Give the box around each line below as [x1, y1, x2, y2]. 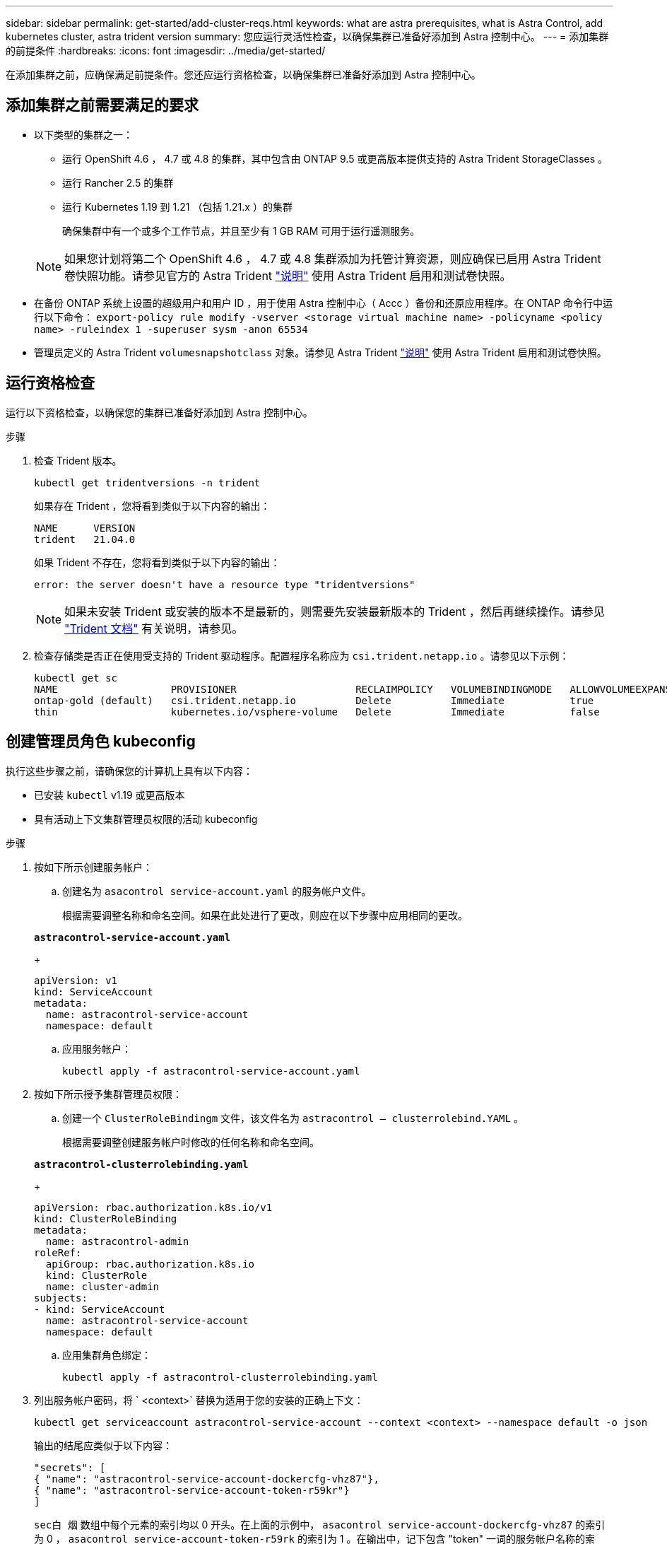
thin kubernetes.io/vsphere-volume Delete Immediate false [34, 706, 600, 718]
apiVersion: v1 [34, 974, 118, 986]
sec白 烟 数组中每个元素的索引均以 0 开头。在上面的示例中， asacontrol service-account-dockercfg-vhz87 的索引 [34, 1518, 606, 1531]
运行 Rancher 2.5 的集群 [62, 176, 174, 189]
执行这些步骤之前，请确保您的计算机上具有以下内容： [6, 764, 253, 777]
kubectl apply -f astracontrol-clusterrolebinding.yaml [62, 1371, 378, 1383]
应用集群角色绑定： [62, 1348, 151, 1361]
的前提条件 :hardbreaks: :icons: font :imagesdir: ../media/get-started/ [6, 45, 326, 57]
